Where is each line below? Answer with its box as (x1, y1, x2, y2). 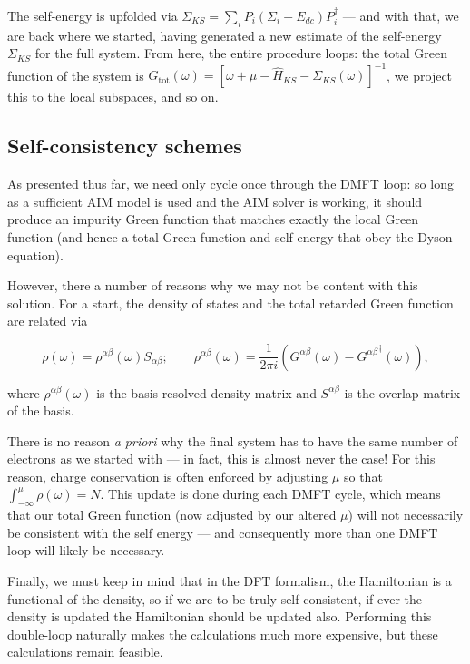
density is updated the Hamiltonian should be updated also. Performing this (7, 607, 432, 626)
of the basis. (7, 401, 74, 420)
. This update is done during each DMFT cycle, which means (100, 484, 441, 503)
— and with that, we (342, 6, 459, 24)
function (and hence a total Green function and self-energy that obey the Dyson (7, 228, 453, 247)
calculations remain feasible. (7, 642, 163, 661)
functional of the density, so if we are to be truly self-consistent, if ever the (7, 589, 423, 608)
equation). (7, 245, 64, 264)
